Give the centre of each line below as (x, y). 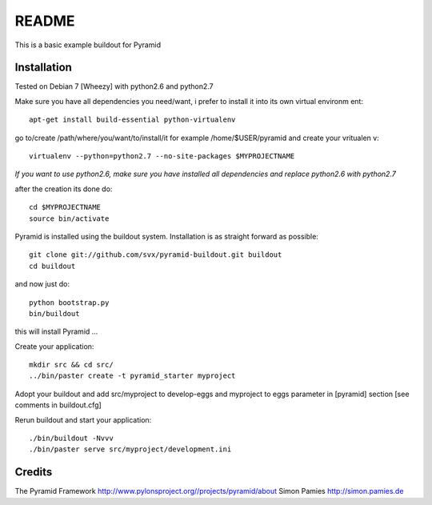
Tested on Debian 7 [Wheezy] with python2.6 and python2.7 (114, 86)
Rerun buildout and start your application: (83, 419)
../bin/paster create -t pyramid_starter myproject (132, 376)
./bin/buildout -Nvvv (71, 439)
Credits (34, 472)
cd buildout (52, 266)
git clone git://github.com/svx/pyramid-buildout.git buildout (156, 255)
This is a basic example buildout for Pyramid (88, 45)
